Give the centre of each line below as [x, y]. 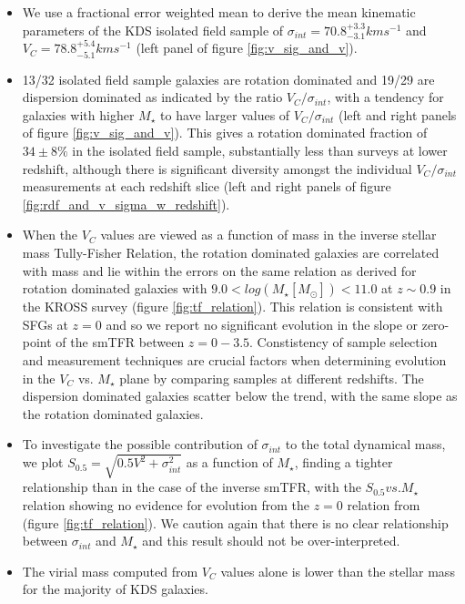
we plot [43, 462]
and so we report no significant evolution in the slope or [262, 324]
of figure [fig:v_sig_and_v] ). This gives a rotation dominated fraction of [225, 133]
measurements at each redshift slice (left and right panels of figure [207, 186]
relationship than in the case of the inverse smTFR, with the [192, 487]
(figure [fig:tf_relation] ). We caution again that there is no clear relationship [235, 522]
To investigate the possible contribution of [140, 444]
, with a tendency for [385, 97]
